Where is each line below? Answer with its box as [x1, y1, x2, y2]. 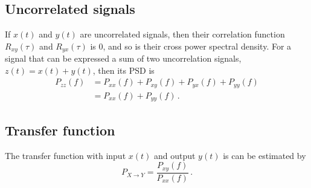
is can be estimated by [223, 149, 306, 161]
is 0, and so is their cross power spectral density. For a [90, 39, 292, 52]
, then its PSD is [92, 63, 155, 76]
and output [153, 149, 196, 161]
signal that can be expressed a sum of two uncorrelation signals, [5, 52, 242, 65]
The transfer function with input [5, 149, 126, 161]
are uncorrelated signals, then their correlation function [80, 28, 285, 41]
